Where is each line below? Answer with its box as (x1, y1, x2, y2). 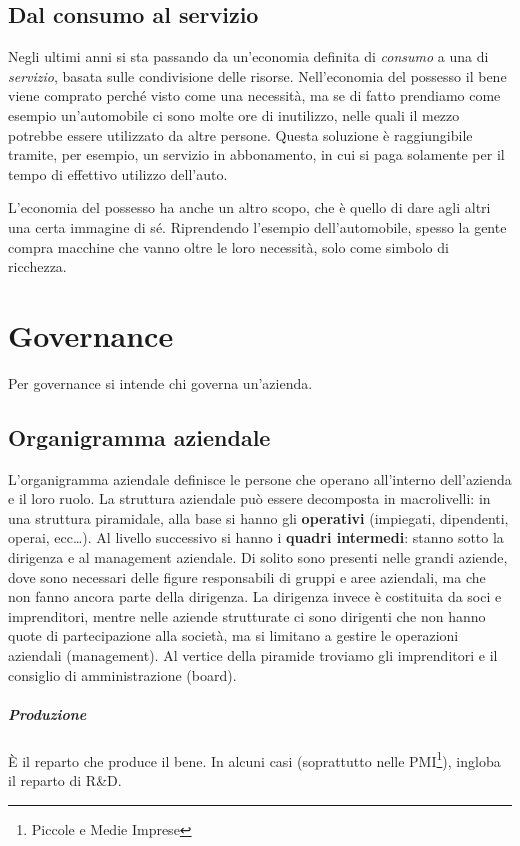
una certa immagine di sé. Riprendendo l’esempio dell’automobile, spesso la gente (8, 216, 507, 237)
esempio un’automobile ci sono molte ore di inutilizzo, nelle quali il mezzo (8, 104, 460, 125)
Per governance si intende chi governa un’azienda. (8, 372, 313, 393)
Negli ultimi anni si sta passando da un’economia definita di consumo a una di (8, 46, 489, 67)
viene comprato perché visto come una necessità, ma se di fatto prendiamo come (8, 85, 501, 106)
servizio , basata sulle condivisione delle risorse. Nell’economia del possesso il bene (8, 65, 507, 86)
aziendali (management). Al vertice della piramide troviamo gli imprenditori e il (8, 645, 498, 665)
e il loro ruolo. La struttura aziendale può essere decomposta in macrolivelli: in (8, 488, 491, 509)
